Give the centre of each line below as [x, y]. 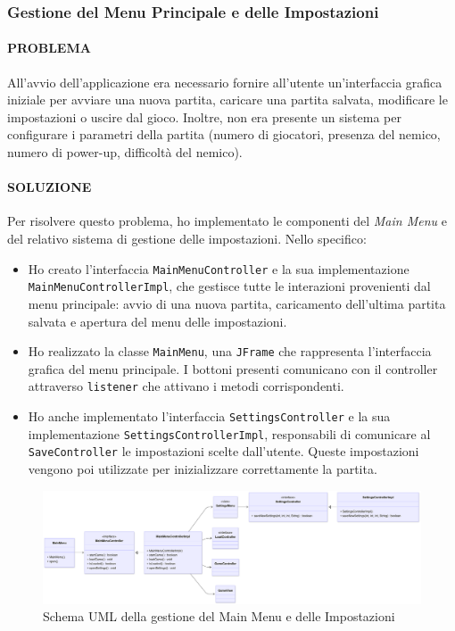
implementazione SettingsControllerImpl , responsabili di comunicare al [229, 433]
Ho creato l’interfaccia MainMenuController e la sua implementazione [219, 268]
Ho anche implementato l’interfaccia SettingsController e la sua [209, 416]
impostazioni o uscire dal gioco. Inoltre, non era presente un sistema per [204, 116]
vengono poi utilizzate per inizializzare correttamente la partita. [203, 468]
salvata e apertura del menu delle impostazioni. [157, 321]
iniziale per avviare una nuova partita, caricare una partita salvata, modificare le [227, 100]
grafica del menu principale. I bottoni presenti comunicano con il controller [233, 368]
